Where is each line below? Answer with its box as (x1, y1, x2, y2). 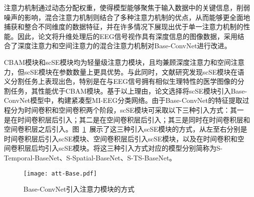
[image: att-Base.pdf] (23, 170, 97, 177)
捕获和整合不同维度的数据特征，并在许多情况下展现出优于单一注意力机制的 (4, 21, 243, 32)
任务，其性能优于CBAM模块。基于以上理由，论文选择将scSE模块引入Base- (10, 85, 247, 96)
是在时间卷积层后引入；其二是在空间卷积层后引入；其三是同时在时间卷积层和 (4, 114, 250, 124)
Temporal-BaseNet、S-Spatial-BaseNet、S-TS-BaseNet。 (4, 152, 176, 162)
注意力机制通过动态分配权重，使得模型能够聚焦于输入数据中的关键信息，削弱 (4, 2, 250, 12)
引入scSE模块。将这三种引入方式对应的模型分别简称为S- (44, 143, 223, 153)
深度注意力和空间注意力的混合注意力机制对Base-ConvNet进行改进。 (17, 40, 232, 51)
